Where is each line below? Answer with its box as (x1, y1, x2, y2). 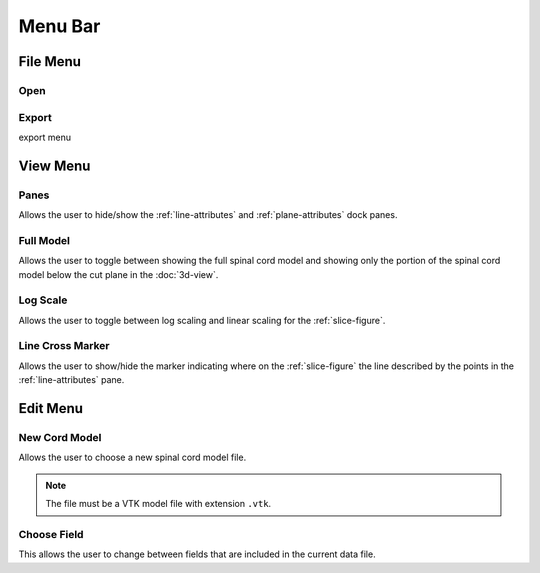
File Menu (18, 53, 82, 70)
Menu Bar (18, 15, 101, 37)
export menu (18, 131, 72, 143)
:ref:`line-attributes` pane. (18, 374, 125, 386)
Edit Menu (18, 400, 84, 417)
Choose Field (18, 527, 84, 541)
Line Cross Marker (18, 339, 110, 353)
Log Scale (18, 293, 68, 307)
